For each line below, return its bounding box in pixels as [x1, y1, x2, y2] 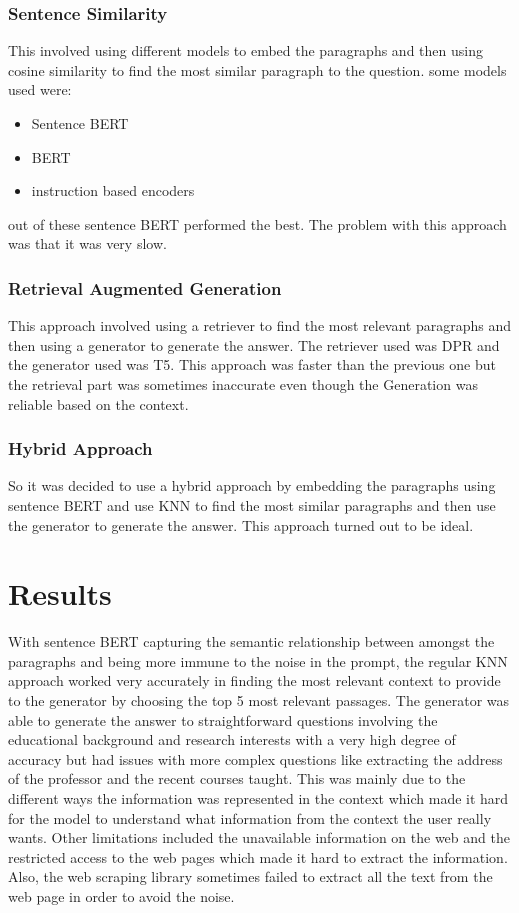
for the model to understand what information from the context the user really [8, 807, 492, 828]
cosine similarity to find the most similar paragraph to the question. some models [8, 59, 507, 80]
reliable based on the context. [8, 393, 189, 414]
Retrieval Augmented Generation [8, 275, 282, 300]
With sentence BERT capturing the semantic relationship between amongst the [8, 631, 495, 652]
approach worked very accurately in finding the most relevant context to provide [8, 670, 501, 691]
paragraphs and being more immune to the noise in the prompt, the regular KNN [8, 650, 508, 671]
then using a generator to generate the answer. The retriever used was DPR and [8, 334, 500, 355]
